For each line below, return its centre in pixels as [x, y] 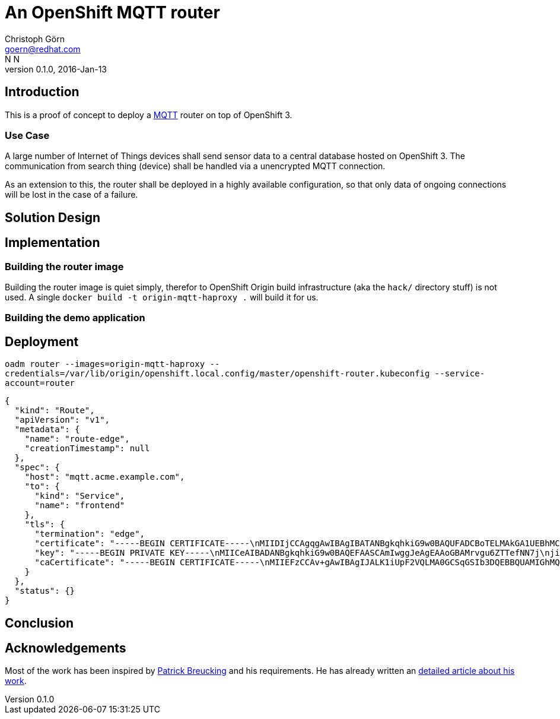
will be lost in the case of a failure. [71, 195]
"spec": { [37, 468]
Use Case [27, 135]
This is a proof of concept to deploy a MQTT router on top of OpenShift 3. [149, 115]
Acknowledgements [66, 648]
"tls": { [45, 525]
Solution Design [53, 217]
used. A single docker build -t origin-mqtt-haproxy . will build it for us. [162, 297]
